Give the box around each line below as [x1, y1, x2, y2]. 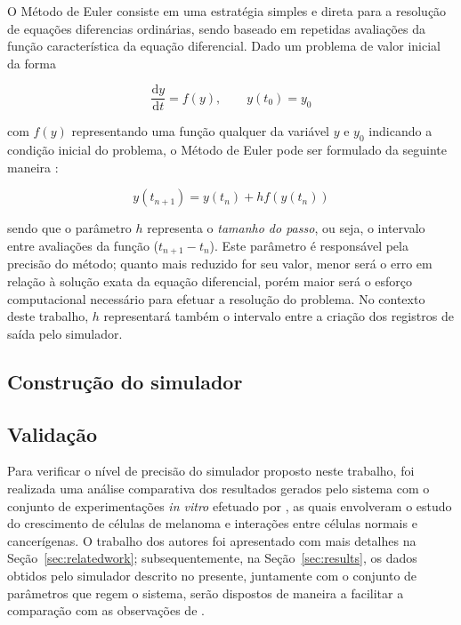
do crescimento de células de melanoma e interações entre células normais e [7, 514, 417, 533]
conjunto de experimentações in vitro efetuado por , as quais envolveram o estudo [7, 496, 452, 515]
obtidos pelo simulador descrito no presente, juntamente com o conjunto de [7, 565, 417, 584]
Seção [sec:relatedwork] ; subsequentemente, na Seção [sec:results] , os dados [7, 549, 417, 567]
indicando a [368, 122, 433, 140]
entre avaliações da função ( [7, 236, 159, 255]
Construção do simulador [7, 367, 243, 395]
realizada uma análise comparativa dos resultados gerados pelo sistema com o [7, 479, 430, 498]
